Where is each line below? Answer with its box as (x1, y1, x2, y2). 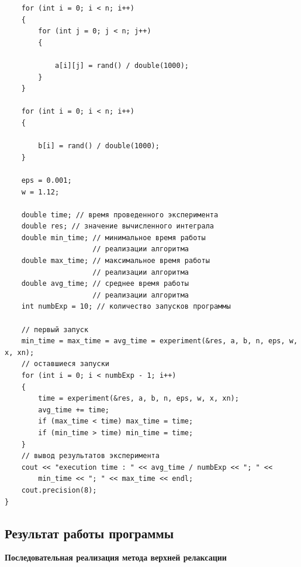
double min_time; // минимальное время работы (21, 233, 206, 242)
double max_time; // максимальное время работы (21, 257, 210, 265)
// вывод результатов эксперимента (21, 452, 160, 460)
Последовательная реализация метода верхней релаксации (5, 551, 227, 563)
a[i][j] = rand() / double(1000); (54, 61, 189, 70)
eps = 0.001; (21, 176, 72, 185)
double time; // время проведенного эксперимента (21, 210, 219, 219)
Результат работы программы (5, 524, 174, 542)
